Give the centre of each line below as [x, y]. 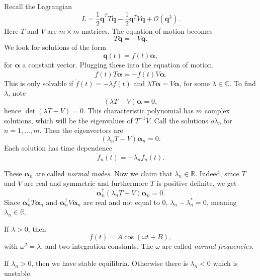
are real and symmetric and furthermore [86, 183]
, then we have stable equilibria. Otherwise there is [110, 263]
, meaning [222, 202]
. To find [243, 83]
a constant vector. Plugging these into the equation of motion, [118, 65]
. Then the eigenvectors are [81, 130]
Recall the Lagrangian [38, 6]
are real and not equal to [121, 202]
